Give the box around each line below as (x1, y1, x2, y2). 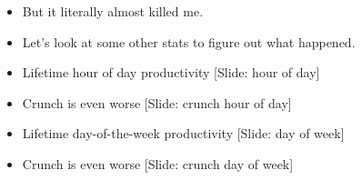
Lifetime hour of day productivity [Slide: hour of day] (22, 63, 320, 82)
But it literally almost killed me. (22, 2, 204, 20)
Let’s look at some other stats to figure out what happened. (22, 32, 356, 51)
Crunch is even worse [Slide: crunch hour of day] (22, 93, 292, 112)
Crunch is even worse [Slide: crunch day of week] (22, 154, 294, 173)
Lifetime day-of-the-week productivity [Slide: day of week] (22, 124, 345, 143)
